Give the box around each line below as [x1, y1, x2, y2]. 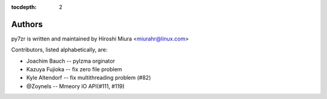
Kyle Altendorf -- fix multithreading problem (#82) [26, 74, 151, 81]
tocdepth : [11, 4, 37, 10]
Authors [11, 19, 43, 30]
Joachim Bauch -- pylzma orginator [26, 57, 115, 65]
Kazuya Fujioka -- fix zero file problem [26, 66, 122, 73]
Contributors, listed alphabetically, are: [11, 46, 108, 54]
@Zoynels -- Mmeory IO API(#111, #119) [26, 82, 125, 90]
